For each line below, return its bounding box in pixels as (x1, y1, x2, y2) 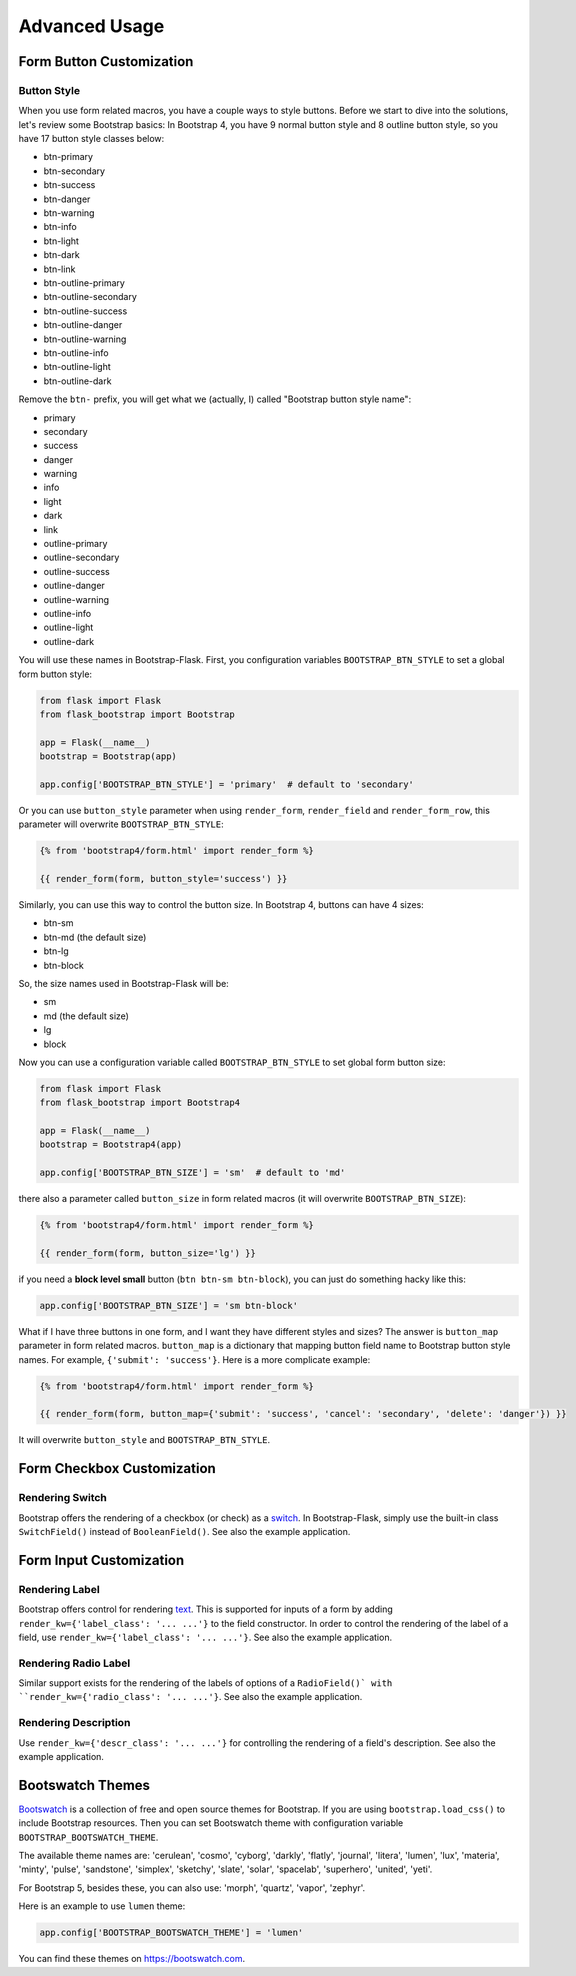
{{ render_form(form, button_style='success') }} (39, 873, 288, 885)
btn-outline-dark (43, 375, 112, 387)
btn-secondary (43, 165, 105, 177)
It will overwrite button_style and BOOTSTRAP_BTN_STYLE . (18, 1434, 271, 1446)
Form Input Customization (18, 1551, 185, 1569)
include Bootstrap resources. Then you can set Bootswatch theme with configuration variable (18, 1817, 404, 1829)
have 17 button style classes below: (18, 133, 165, 145)
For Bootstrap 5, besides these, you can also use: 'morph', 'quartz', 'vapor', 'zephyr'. (18, 1881, 366, 1894)
